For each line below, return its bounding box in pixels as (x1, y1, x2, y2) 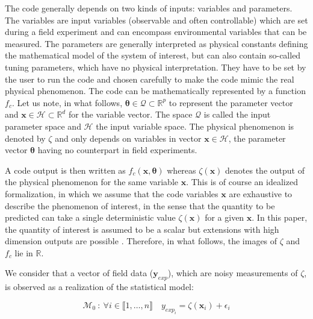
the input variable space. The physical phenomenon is (96, 119, 294, 132)
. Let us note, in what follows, (11, 96, 123, 109)
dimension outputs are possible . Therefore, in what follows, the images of (5, 235, 277, 247)
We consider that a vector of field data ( (5, 267, 153, 279)
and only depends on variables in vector (55, 131, 202, 144)
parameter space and (5, 119, 81, 132)
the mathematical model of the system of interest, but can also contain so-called (5, 49, 301, 62)
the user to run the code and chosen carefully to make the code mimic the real (5, 72, 294, 85)
